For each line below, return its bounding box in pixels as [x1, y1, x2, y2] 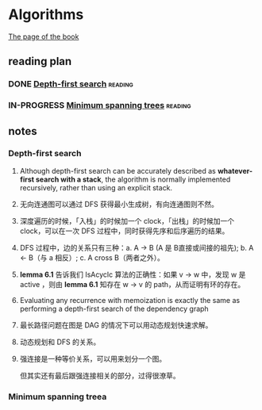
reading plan [8, 55, 72, 68]
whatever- [217, 166, 252, 175]
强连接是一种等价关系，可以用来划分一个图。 [19, 354, 167, 363]
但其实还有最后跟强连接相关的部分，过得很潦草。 [19, 370, 180, 380]
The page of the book [8, 32, 79, 41]
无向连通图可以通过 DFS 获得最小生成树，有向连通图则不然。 [19, 199, 219, 209]
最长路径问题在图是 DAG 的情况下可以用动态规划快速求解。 [19, 320, 213, 330]
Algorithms [8, 6, 84, 24]
